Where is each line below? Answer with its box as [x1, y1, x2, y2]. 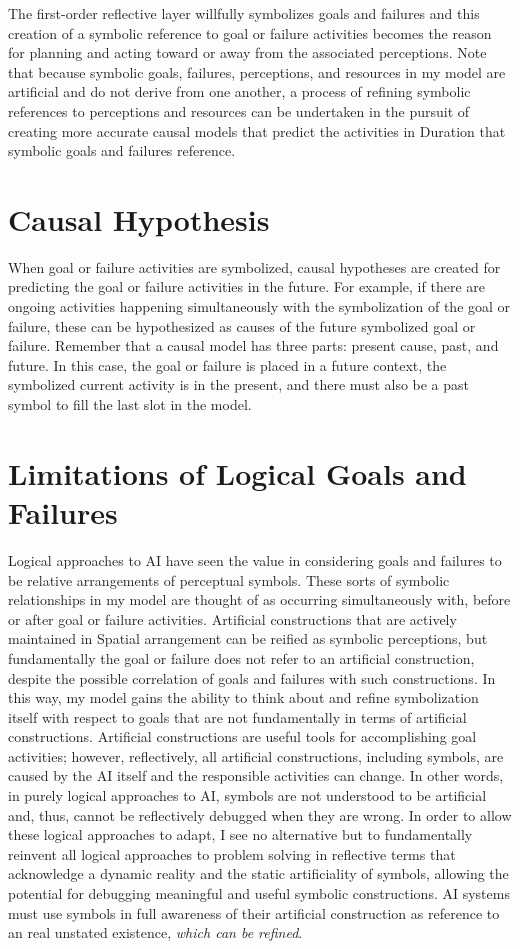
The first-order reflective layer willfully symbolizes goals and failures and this [8, 3, 480, 23]
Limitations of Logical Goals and [8, 452, 467, 493]
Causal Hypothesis [8, 198, 270, 239]
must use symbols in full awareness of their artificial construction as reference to [8, 902, 500, 923]
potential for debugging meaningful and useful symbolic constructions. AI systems [8, 883, 510, 904]
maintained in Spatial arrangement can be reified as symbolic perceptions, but [8, 628, 488, 649]
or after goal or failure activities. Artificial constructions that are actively [8, 608, 457, 629]
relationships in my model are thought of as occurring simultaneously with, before [8, 589, 511, 610]
